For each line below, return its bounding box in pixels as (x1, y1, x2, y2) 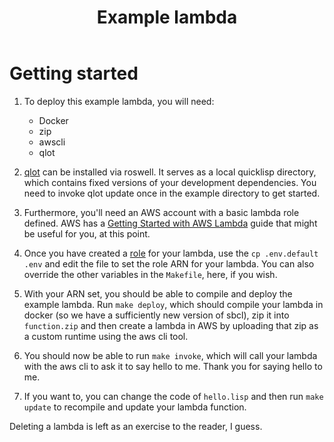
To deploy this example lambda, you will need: (23, 95, 215, 107)
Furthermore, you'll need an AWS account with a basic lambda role (23, 206, 300, 218)
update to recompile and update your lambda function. (23, 401, 247, 413)
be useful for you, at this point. (23, 227, 151, 240)
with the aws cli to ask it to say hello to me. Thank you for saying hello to (23, 360, 323, 372)
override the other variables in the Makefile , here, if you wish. (23, 268, 278, 280)
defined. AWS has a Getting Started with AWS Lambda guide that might (23, 217, 318, 229)
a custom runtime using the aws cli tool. (23, 330, 189, 342)
